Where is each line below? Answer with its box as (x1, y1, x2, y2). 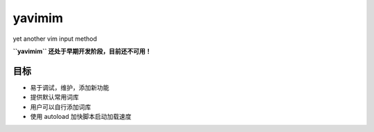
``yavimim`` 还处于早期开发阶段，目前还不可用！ (12, 47, 152, 55)
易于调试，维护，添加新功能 (30, 83, 109, 91)
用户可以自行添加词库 (30, 102, 91, 111)
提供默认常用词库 (30, 93, 79, 102)
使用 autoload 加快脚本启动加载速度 (30, 113, 132, 121)
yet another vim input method (12, 35, 97, 43)
